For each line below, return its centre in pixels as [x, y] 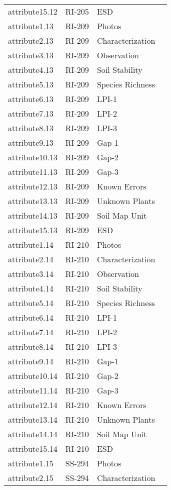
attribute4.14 [31, 288]
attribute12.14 [33, 405]
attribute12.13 [33, 186]
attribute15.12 [33, 11]
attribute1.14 [31, 244]
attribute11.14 [33, 390]
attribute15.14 [33, 449]
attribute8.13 [31, 128]
